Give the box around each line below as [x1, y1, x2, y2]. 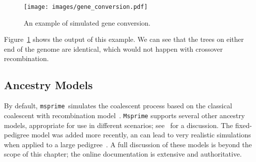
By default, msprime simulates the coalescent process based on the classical [4, 100, 232, 111]
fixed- [235, 120, 252, 130]
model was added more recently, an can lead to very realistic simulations [31, 130, 251, 140]
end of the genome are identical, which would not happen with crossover [4, 43, 223, 54]
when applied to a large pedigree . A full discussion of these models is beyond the [4, 139, 252, 149]
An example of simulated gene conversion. [24, 17, 151, 28]
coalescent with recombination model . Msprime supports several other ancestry [4, 110, 245, 120]
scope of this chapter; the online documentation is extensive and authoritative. [4, 149, 242, 159]
